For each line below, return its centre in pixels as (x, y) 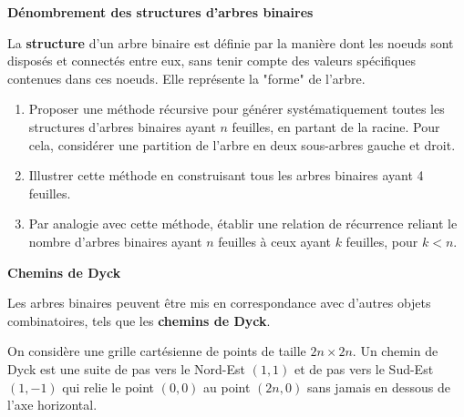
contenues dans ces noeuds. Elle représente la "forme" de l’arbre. (186, 78)
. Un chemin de (395, 351)
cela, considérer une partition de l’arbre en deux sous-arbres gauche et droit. (242, 144)
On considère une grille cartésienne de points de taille (157, 351)
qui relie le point (108, 386)
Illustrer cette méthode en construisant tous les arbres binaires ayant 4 (226, 175)
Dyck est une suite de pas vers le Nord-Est (126, 368)
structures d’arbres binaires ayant (122, 126)
